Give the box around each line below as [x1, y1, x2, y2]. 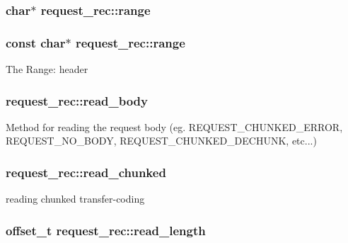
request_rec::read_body [6, 91, 148, 109]
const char [6, 33, 66, 51]
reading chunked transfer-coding [6, 191, 145, 206]
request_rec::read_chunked [6, 163, 166, 181]
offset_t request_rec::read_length [6, 221, 206, 239]
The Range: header [6, 62, 88, 77]
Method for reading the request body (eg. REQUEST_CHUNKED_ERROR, [6, 119, 343, 134]
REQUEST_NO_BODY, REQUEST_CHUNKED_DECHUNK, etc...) [6, 133, 317, 148]
